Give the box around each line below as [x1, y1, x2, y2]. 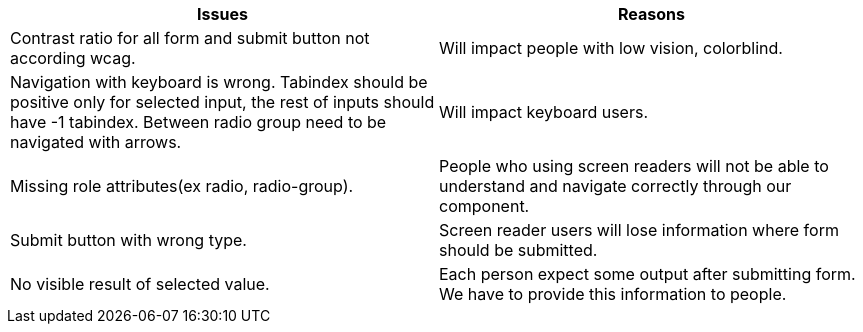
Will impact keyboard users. [439, 102, 648, 122]
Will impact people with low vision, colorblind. [439, 38, 783, 58]
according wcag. [10, 48, 136, 68]
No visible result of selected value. [10, 274, 270, 294]
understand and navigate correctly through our [439, 176, 792, 196]
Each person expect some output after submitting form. [439, 264, 856, 284]
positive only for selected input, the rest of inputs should [10, 92, 435, 112]
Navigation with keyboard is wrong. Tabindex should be [10, 72, 428, 92]
